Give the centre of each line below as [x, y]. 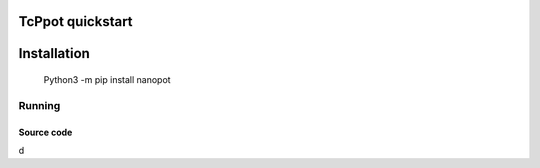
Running [39, 105]
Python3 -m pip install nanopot [107, 80]
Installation [54, 53]
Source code [45, 132]
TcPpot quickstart [76, 21]
